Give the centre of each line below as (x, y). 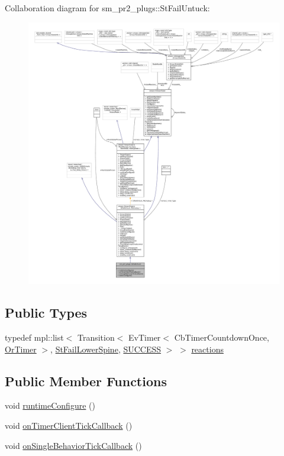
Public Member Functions (86, 381)
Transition (96, 337)
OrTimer (21, 349)
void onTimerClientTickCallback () (69, 425)
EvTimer (145, 337)
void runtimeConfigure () (50, 405)
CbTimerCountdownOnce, (222, 337)
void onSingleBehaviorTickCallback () (73, 445)
